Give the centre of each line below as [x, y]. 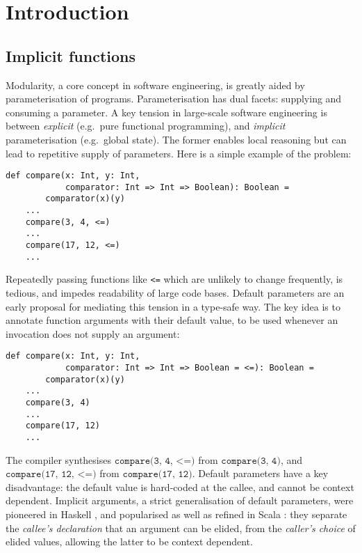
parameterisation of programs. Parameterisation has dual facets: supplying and [174, 99]
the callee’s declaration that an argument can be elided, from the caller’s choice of [181, 528]
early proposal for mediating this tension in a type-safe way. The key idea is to [173, 306]
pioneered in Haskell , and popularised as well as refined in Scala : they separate [176, 514]
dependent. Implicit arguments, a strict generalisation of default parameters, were [180, 500]
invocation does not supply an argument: [93, 333]
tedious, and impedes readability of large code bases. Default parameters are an [175, 293]
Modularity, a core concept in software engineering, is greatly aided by [155, 85]
